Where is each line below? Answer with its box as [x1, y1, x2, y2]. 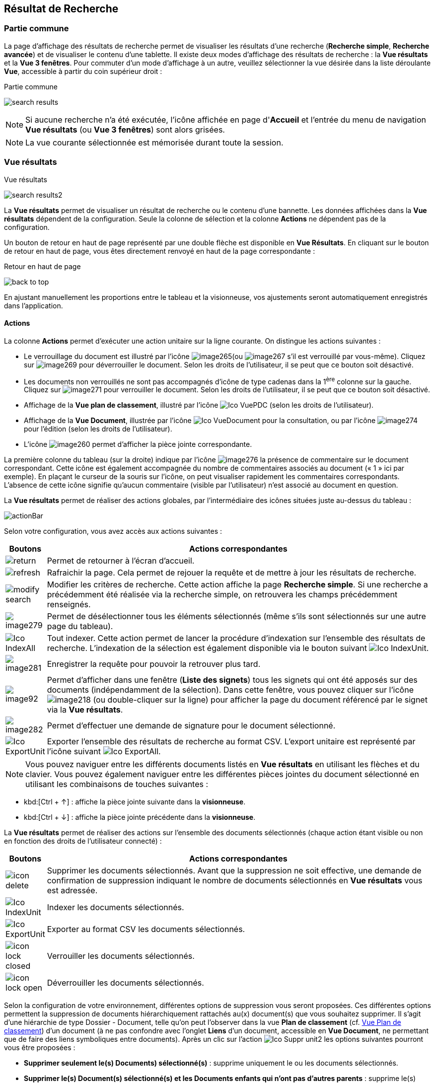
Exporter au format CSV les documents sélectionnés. [47, 924, 245, 935]
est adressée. [47, 885, 98, 896]
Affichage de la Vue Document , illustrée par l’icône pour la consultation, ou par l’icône [24, 416, 376, 425]
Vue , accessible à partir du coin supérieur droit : [4, 67, 162, 75]
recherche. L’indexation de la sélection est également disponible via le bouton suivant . [47, 643, 429, 653]
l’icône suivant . [47, 746, 161, 757]
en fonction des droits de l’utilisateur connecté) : [4, 837, 162, 846]
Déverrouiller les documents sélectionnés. [47, 978, 204, 988]
